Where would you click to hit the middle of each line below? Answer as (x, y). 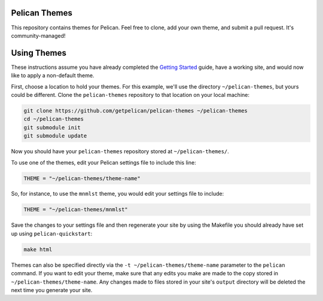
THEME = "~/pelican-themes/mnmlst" (76, 210)
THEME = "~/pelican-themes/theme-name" (82, 178)
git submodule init (52, 127)
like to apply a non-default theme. (53, 75)
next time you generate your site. (52, 290)
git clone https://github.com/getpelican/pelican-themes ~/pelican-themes (136, 110)
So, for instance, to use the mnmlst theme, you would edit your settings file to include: (118, 194)
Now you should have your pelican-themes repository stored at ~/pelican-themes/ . (120, 151)
